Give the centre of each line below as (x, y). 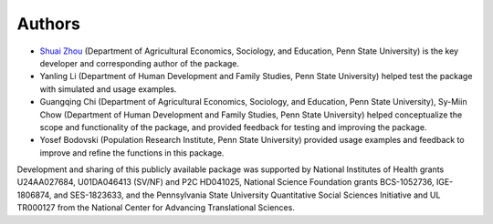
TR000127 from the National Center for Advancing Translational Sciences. (156, 208)
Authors (49, 24)
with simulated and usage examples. (108, 89)
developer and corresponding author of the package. (140, 63)
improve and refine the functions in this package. (132, 153)
